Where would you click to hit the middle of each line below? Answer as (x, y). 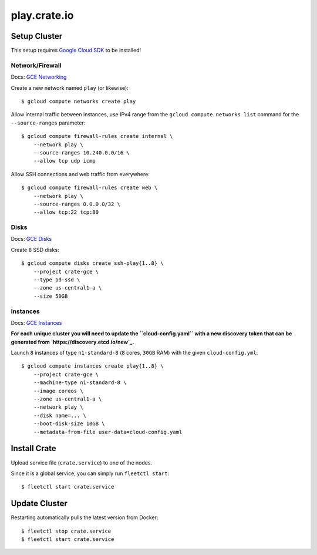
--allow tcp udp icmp (65, 161)
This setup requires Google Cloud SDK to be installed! (76, 51)
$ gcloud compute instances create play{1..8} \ (92, 366)
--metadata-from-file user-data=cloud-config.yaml (108, 432)
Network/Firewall (36, 65)
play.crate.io (42, 15)
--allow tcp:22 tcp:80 (66, 212)
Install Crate (34, 448)
